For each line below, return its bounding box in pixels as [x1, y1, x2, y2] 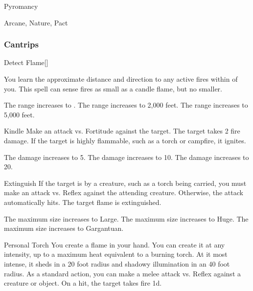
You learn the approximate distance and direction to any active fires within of [4, 74, 238, 84]
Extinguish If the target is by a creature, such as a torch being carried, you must [4, 178, 247, 188]
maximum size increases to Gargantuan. [4, 223, 124, 233]
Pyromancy [4, 1, 38, 11]
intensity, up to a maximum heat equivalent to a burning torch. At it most [4, 249, 228, 259]
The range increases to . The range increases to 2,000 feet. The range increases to [4, 100, 248, 110]
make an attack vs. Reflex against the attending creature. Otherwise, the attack [4, 187, 243, 198]
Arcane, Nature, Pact [4, 17, 68, 27]
